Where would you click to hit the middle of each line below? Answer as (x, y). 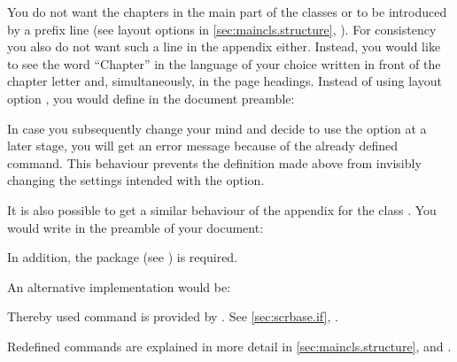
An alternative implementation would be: (119, 286)
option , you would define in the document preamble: (151, 98)
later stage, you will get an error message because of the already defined (203, 146)
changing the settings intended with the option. (136, 180)
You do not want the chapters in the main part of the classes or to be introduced (227, 12)
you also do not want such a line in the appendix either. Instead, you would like (224, 46)
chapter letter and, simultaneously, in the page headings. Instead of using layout (225, 81)
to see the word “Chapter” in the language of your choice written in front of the (224, 63)
